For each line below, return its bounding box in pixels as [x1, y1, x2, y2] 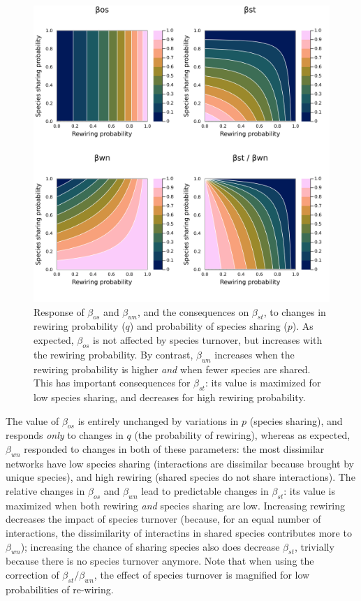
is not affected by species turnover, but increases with [92, 332, 323, 347]
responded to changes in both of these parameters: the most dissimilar [24, 441, 325, 456]
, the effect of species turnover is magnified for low [94, 567, 310, 581]
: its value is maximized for [205, 375, 321, 390]
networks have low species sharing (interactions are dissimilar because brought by [6, 456, 354, 470]
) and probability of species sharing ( [129, 319, 288, 333]
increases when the [214, 347, 295, 361]
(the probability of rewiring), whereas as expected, [134, 428, 351, 442]
